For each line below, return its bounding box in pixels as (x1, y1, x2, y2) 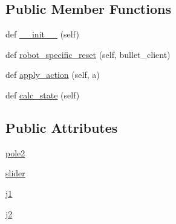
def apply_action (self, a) (5, 68, 100, 81)
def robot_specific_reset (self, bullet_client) (5, 48, 171, 60)
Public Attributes (5, 118, 118, 136)
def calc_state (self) (5, 88, 80, 101)
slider (5, 167, 25, 179)
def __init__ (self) (5, 28, 79, 40)
